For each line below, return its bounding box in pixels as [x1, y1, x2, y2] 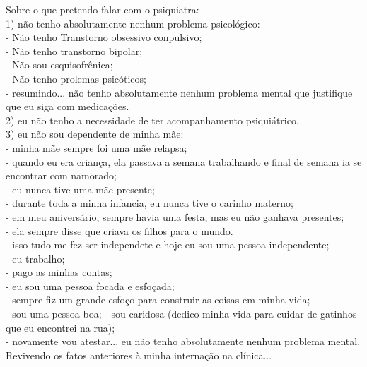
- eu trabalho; [6, 251, 65, 265]
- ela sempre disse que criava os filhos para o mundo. [6, 223, 233, 238]
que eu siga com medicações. [6, 99, 129, 114]
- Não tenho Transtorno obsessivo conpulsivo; [6, 30, 202, 44]
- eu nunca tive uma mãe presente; [6, 181, 155, 196]
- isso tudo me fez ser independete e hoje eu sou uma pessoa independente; [6, 237, 330, 252]
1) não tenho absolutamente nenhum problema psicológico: [6, 16, 260, 30]
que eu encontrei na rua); [6, 320, 115, 335]
